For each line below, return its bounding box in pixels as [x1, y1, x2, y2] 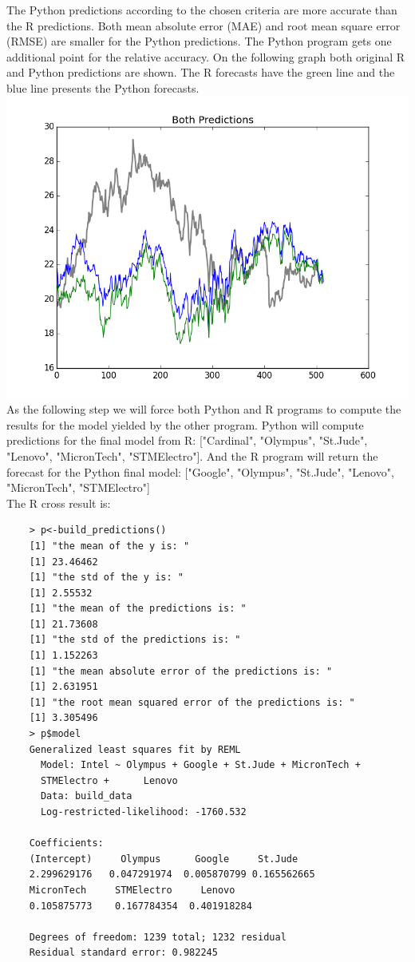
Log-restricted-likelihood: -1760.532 [40, 806, 247, 818]
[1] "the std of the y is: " [29, 572, 184, 584]
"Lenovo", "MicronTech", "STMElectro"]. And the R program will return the [6, 447, 378, 464]
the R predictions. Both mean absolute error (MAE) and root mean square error [6, 17, 401, 34]
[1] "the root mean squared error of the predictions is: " [29, 696, 355, 708]
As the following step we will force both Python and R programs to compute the [6, 401, 401, 418]
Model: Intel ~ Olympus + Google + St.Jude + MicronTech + [40, 759, 361, 771]
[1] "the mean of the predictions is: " [29, 603, 247, 615]
